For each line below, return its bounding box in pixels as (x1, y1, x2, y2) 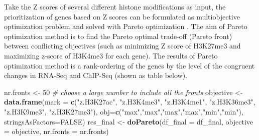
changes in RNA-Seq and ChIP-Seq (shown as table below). (4, 70, 187, 80)
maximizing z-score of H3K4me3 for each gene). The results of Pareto (4, 50, 218, 60)
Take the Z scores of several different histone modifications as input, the (4, 1, 226, 11)
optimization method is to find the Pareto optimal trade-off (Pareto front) (4, 30, 232, 41)
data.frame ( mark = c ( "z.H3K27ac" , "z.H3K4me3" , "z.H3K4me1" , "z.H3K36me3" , (4, 96, 255, 107)
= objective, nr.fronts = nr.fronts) (4, 126, 109, 136)
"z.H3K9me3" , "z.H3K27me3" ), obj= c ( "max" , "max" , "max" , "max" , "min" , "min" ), (4, 106, 243, 116)
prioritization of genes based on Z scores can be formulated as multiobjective (4, 11, 240, 21)
